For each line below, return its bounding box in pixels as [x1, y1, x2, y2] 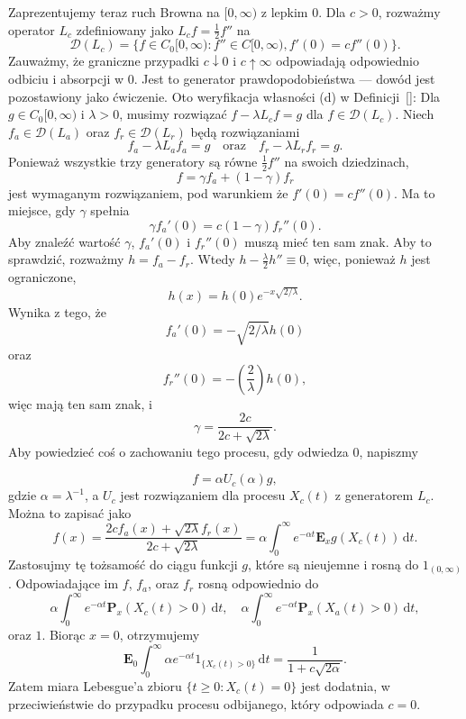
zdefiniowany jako [76, 20, 174, 39]
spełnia [90, 201, 130, 220]
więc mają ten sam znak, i [8, 394, 152, 413]
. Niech [395, 105, 434, 123]
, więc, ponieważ [306, 250, 396, 268]
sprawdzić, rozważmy [8, 250, 124, 268]
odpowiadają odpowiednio [276, 51, 419, 70]
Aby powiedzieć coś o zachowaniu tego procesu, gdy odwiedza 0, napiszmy [8, 441, 418, 460]
